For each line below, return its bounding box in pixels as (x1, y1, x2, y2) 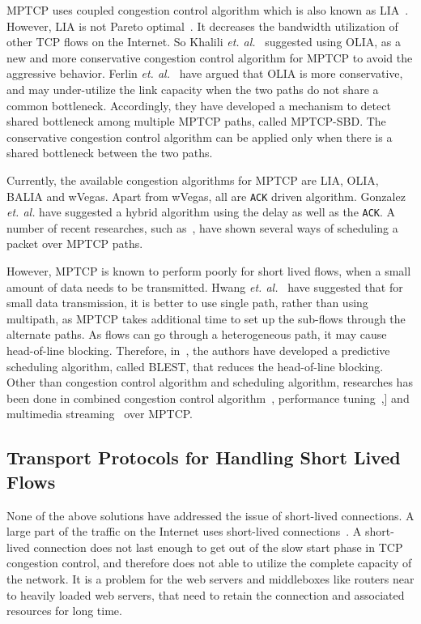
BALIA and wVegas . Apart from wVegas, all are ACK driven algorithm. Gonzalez (6, 187, 406, 204)
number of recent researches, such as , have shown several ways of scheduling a (6, 219, 398, 236)
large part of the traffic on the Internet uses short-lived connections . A (6, 523, 362, 540)
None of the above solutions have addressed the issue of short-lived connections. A (6, 506, 415, 524)
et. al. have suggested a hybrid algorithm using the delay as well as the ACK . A (6, 203, 396, 220)
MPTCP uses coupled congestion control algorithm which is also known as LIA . (6, 2, 409, 18)
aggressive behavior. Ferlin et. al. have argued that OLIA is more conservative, (6, 65, 403, 82)
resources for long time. (6, 602, 122, 619)
